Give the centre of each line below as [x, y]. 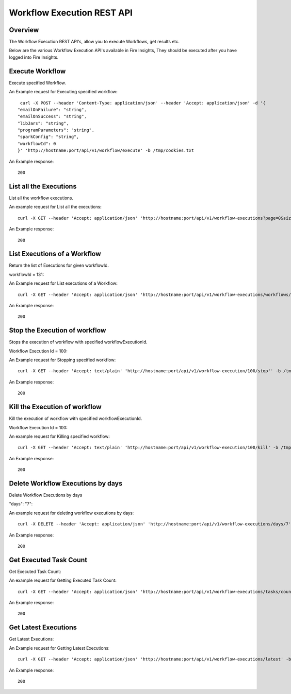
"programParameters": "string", [56, 130]
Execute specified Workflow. [38, 83]
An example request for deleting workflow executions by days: [72, 513]
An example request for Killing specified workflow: [59, 436]
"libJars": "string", [43, 123]
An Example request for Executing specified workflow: [63, 92]
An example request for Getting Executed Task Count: [63, 580]
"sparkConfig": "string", [48, 137]
